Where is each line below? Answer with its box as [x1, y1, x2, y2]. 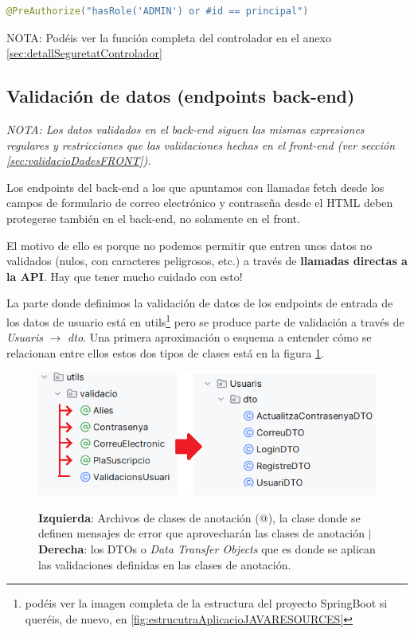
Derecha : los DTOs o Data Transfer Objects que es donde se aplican [38, 540, 376, 557]
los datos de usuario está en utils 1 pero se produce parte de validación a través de [6, 311, 404, 330]
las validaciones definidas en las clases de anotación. [38, 556, 291, 572]
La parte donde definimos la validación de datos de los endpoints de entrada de [6, 295, 393, 311]
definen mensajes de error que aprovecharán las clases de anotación [38, 525, 365, 541]
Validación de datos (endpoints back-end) [6, 84, 355, 108]
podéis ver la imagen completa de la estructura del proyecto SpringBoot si [25, 595, 388, 612]
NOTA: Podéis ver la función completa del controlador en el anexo [6, 29, 331, 45]
